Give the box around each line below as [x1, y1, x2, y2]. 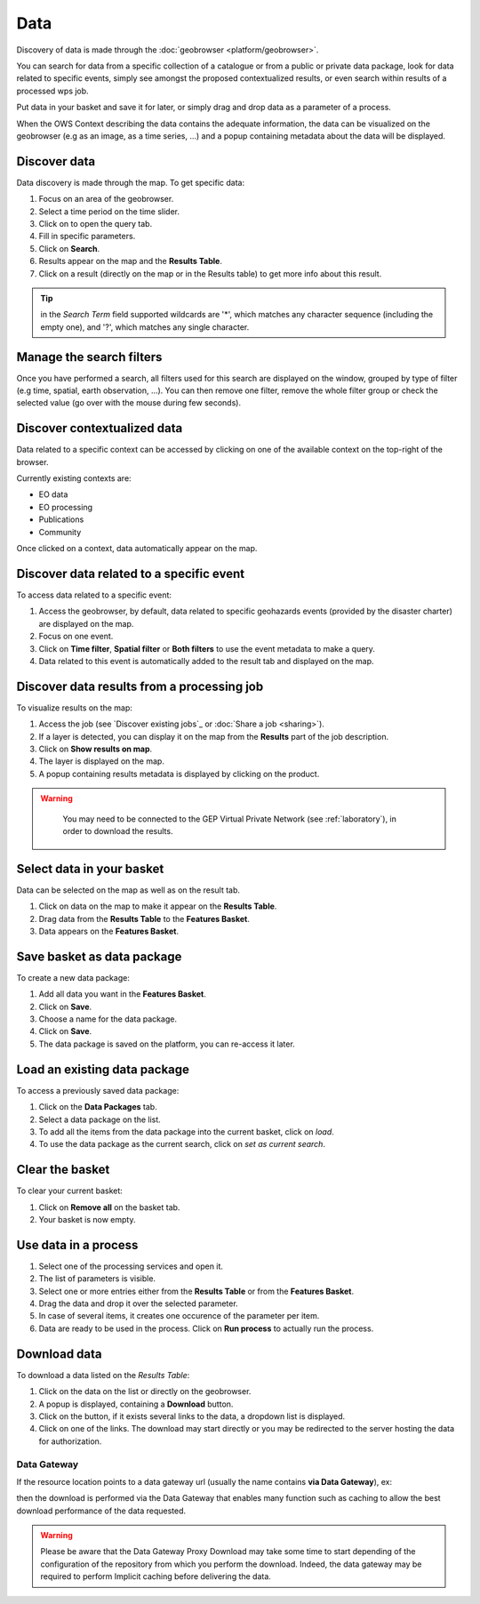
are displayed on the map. [38, 618, 134, 629]
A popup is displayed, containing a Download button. [38, 1399, 234, 1409]
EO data [38, 489, 68, 500]
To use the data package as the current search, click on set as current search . [38, 1139, 326, 1150]
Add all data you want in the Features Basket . [38, 989, 206, 999]
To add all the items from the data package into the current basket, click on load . [38, 1126, 335, 1137]
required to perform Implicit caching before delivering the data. [40, 1571, 271, 1582]
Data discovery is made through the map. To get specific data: [16, 177, 244, 188]
